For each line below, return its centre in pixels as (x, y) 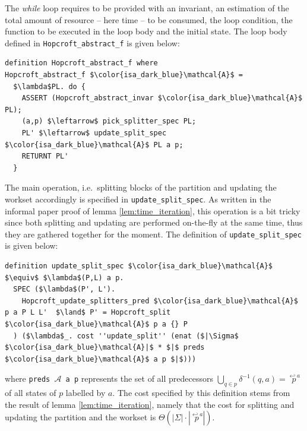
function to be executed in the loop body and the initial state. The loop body (146, 31)
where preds (28, 378)
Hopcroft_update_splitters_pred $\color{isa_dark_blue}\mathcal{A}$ (160, 301)
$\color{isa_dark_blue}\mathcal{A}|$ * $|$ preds (105, 348)
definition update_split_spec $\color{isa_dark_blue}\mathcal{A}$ (139, 266)
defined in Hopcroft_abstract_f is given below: (92, 42)
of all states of (31, 393)
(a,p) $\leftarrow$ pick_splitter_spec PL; (109, 121)
